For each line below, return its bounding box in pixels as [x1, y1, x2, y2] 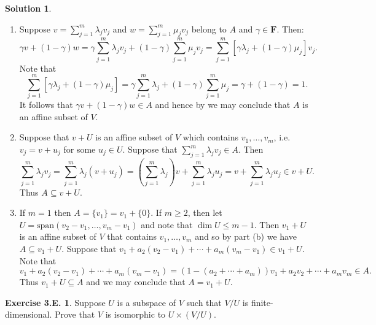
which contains [182, 131, 239, 143]
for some [63, 143, 96, 156]
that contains [107, 230, 157, 243]
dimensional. [5, 308, 52, 321]
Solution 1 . [5, 2, 52, 14]
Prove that [54, 308, 95, 321]
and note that [141, 218, 193, 231]
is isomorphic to [105, 308, 166, 321]
